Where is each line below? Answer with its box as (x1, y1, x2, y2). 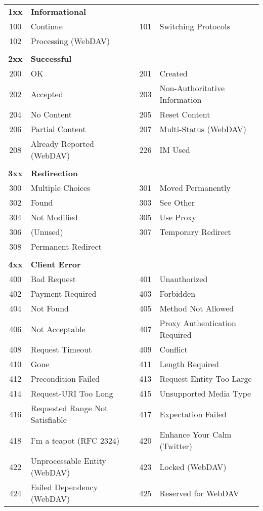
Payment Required (30, 288, 97, 299)
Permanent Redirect (30, 241, 102, 252)
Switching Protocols (159, 20, 230, 32)
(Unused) (30, 226, 63, 238)
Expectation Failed (159, 408, 227, 420)
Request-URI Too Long (30, 387, 113, 399)
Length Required (159, 358, 219, 370)
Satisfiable (30, 414, 67, 425)
